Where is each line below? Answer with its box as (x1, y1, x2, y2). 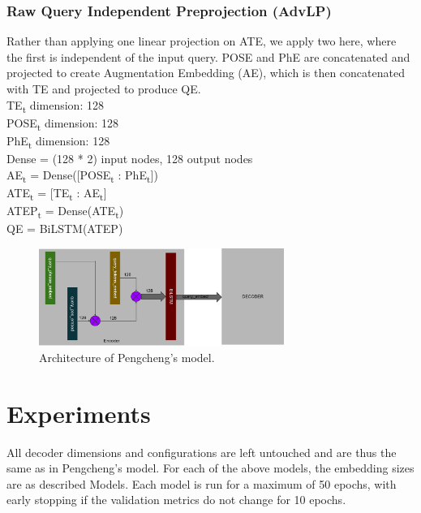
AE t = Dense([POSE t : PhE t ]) (6, 166, 158, 185)
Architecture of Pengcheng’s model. (39, 348, 215, 365)
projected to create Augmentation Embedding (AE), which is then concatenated (6, 64, 405, 81)
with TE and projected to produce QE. (6, 80, 201, 97)
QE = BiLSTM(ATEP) (6, 219, 123, 236)
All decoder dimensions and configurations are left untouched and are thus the (6, 443, 397, 460)
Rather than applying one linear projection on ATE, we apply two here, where (6, 32, 397, 50)
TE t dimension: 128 (6, 96, 104, 115)
